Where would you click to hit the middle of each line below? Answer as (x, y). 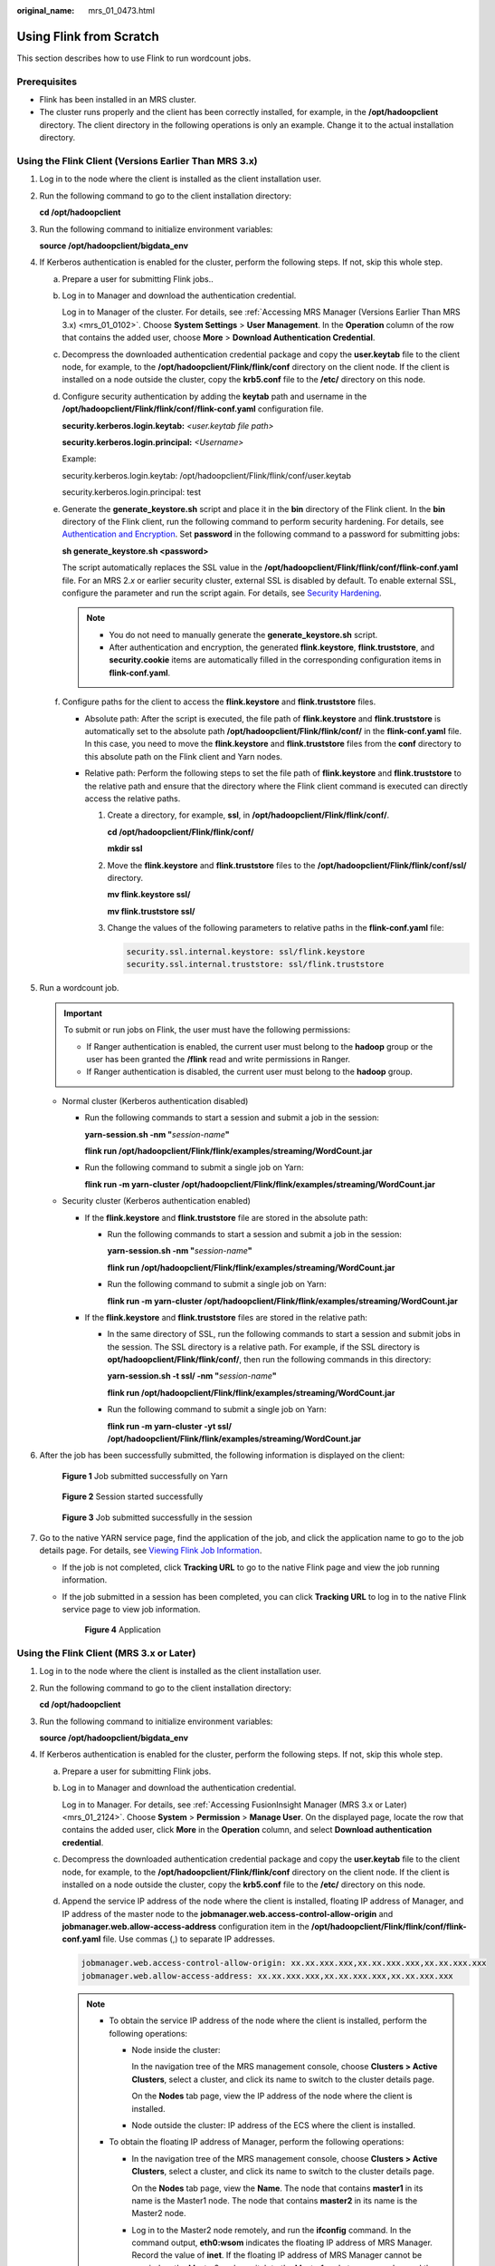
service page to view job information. (131, 1609)
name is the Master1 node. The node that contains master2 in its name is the (275, 2200)
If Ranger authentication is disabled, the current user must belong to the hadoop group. (250, 1072)
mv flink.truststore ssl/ (151, 911)
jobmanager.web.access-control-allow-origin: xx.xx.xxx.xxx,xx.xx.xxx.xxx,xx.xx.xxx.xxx (284, 1963)
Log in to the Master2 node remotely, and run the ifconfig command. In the (271, 2230)
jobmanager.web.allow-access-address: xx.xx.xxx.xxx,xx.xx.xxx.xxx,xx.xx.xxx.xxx (267, 1975)
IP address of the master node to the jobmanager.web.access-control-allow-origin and (228, 1913)
